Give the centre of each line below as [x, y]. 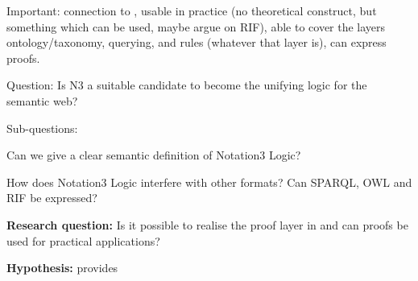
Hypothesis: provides [62, 268]
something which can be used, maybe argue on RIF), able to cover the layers [196, 26]
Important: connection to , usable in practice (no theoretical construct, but [192, 10]
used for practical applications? [83, 240]
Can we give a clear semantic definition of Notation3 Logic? [154, 155]
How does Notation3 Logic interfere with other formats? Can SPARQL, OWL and [209, 182]
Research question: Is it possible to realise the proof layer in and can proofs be [207, 224]
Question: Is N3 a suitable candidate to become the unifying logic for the [187, 85]
